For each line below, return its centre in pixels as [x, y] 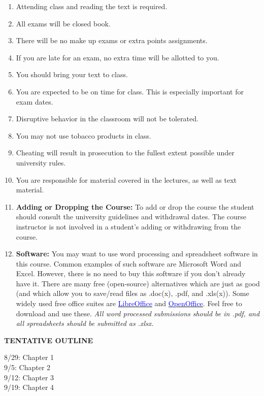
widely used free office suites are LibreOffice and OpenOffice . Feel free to [129, 303]
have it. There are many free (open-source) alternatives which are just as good [138, 283]
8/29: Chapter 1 [29, 357]
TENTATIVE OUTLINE [49, 340]
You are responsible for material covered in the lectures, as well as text [126, 179]
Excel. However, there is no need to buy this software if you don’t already [131, 273]
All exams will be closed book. [63, 23]
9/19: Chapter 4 [29, 387]
